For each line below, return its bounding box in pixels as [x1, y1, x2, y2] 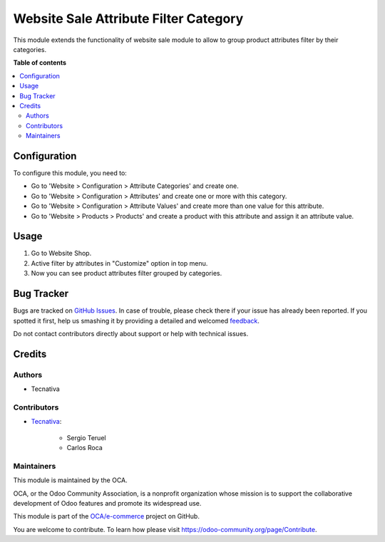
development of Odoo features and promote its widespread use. [13, 499, 202, 507]
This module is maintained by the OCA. [13, 476, 128, 484]
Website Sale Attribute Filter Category [13, 11, 244, 26]
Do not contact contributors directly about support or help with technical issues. [13, 329, 249, 338]
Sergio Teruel [66, 433, 106, 442]
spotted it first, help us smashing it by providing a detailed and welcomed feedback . [13, 316, 260, 325]
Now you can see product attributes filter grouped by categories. [31, 269, 222, 278]
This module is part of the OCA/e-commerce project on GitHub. [13, 512, 200, 521]
